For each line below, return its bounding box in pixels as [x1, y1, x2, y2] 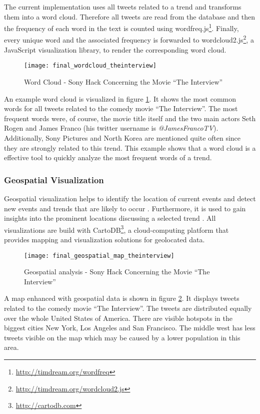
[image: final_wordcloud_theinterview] [24, 62, 156, 70]
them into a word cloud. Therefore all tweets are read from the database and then [4, 11, 255, 22]
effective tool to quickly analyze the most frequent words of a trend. [4, 152, 212, 163]
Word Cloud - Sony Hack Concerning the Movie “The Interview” [24, 76, 223, 87]
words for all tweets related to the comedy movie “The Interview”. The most [4, 103, 238, 114]
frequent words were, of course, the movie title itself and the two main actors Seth [4, 113, 256, 123]
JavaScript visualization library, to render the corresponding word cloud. [4, 44, 226, 55]
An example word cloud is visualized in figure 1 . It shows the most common [4, 93, 236, 104]
